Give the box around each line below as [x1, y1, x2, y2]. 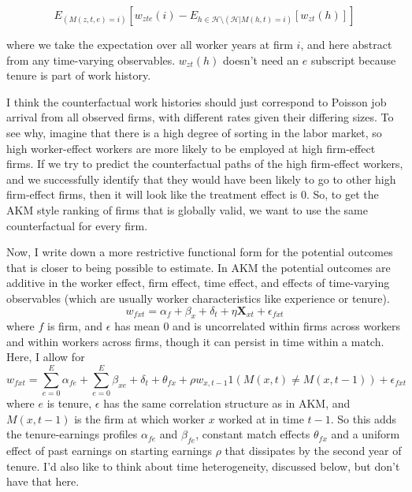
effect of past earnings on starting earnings [6, 442, 212, 459]
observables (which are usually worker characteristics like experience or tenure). [6, 289, 390, 306]
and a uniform [331, 426, 400, 442]
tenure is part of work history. [6, 67, 151, 84]
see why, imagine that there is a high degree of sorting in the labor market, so [6, 124, 382, 140]
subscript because [310, 51, 396, 68]
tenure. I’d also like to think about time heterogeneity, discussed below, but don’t [6, 457, 400, 474]
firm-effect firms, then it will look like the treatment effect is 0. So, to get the [6, 186, 379, 203]
